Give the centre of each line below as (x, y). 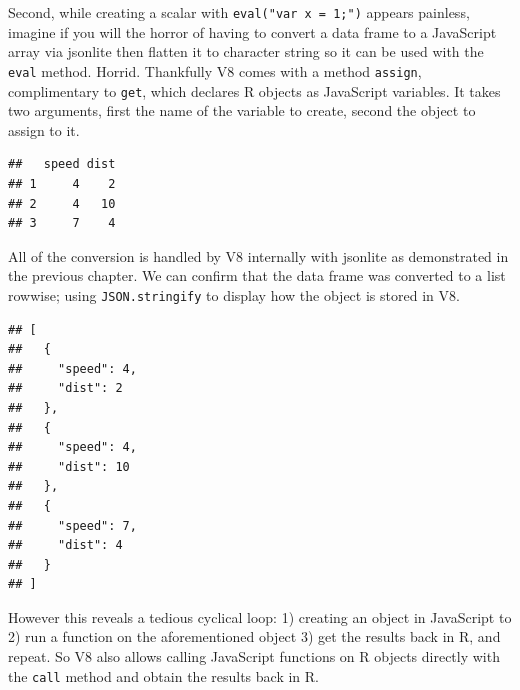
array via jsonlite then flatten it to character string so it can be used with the (246, 51)
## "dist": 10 (69, 466)
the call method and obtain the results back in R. (163, 675)
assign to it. (44, 129)
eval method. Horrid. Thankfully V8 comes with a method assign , (215, 70)
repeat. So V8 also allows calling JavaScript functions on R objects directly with (254, 656)
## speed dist (62, 164)
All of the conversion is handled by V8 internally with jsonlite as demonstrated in (258, 255)
